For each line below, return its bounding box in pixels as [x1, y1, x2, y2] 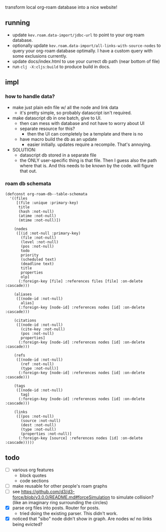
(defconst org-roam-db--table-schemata [5, 191, 88, 196]
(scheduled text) [20, 257, 56, 262]
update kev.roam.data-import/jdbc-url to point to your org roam [12, 32, 145, 38]
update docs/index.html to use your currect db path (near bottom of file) [12, 58, 160, 64]
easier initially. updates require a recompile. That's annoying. [27, 141, 152, 147]
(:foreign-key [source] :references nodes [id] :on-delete [18, 435, 143, 440]
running [5, 18, 30, 27]
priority [20, 253, 39, 258]
